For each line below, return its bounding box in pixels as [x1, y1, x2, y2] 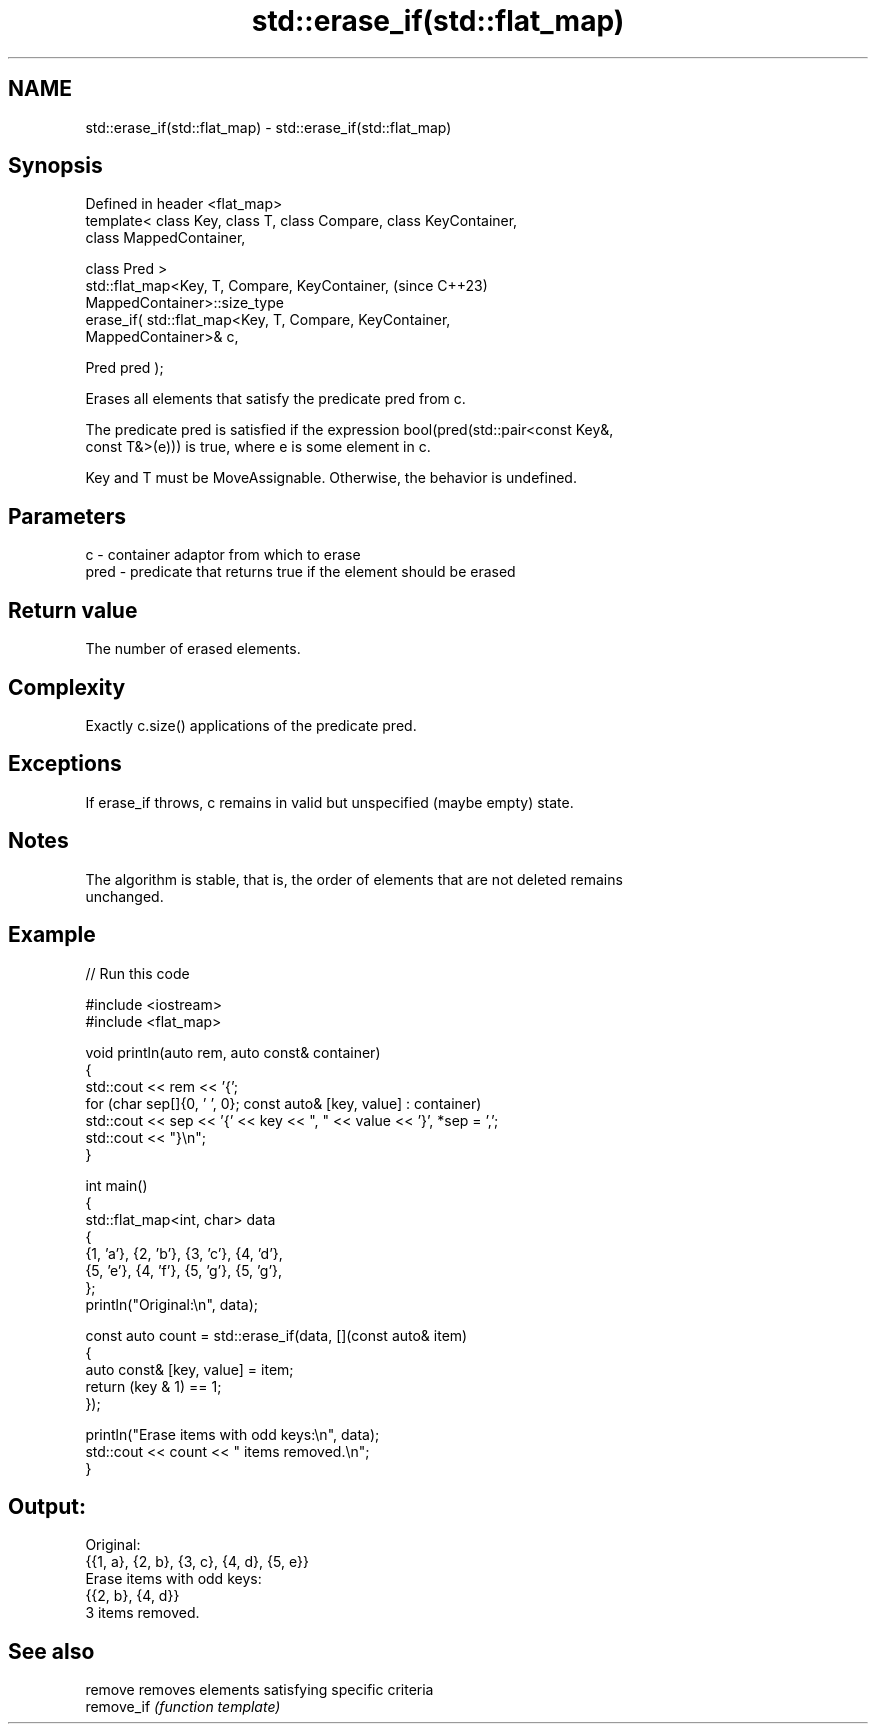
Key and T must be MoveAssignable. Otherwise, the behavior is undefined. [85, 469, 577, 487]
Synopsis [8, 153, 103, 179]
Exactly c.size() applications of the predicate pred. [85, 716, 417, 734]
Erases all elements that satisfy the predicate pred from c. [85, 390, 466, 408]
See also [8, 1638, 95, 1664]
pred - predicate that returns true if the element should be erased [85, 563, 516, 581]
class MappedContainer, [85, 229, 246, 247]
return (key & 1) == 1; [85, 1377, 222, 1395]
